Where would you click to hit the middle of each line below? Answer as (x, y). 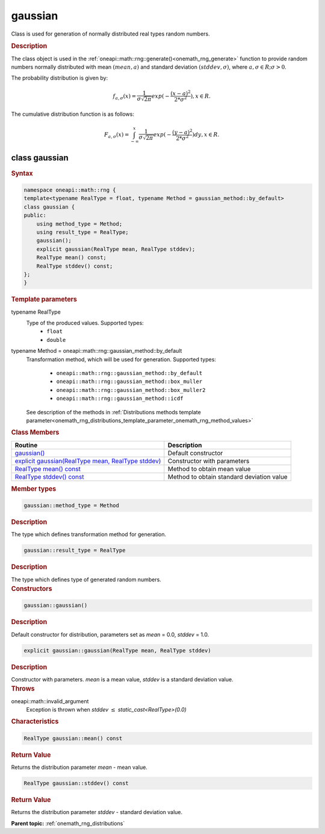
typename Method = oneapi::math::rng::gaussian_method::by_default (97, 351)
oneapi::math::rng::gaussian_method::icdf (120, 399)
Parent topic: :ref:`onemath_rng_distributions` (68, 823)
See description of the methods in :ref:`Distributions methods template (113, 412)
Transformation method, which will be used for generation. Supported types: (121, 359)
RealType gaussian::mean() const (73, 738)
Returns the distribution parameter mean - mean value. (79, 767)
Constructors (32, 589)
